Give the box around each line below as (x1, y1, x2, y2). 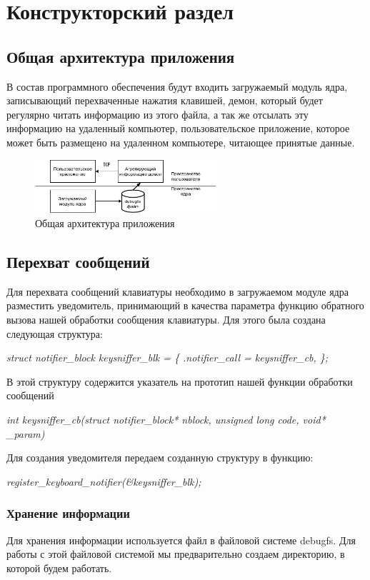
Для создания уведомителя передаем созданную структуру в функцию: (6, 450, 314, 465)
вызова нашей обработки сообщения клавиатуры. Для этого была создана (6, 312, 326, 327)
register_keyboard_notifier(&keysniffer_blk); (6, 474, 201, 489)
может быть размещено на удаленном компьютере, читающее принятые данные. (6, 134, 355, 149)
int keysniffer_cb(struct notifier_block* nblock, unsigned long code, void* (6, 412, 326, 427)
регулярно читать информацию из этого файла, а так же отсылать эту (6, 106, 309, 121)
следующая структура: (6, 326, 103, 341)
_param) (6, 426, 45, 441)
